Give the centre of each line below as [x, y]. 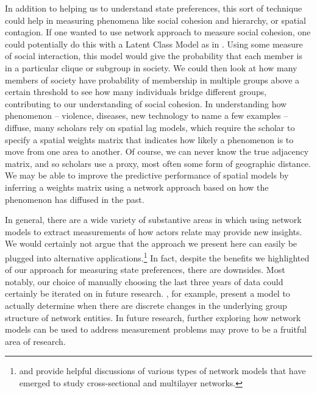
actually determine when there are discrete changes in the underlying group [146, 305]
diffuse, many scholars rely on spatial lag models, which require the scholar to [150, 127]
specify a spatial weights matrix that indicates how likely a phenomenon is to [149, 139]
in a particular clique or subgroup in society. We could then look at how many [151, 67]
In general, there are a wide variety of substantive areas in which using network [153, 220]
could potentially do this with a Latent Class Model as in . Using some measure [154, 44]
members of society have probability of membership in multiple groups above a [152, 80]
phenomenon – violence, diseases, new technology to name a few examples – [147, 115]
